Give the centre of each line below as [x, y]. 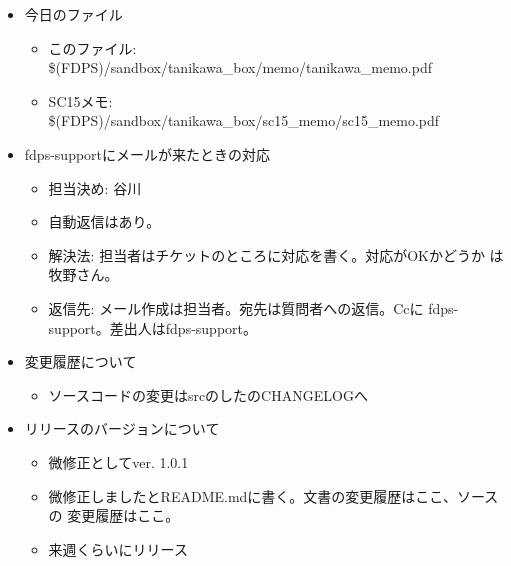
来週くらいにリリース [118, 548]
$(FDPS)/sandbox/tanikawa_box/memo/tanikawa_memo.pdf [240, 67]
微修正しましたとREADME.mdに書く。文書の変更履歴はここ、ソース [273, 495]
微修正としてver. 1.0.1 [118, 461]
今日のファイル [73, 14]
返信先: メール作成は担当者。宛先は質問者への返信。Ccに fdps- [253, 307]
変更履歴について [80, 361]
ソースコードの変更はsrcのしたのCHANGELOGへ [208, 394]
